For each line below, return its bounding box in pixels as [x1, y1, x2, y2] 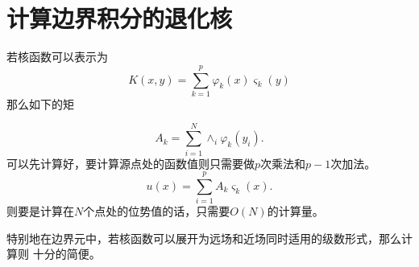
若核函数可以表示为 [6, 48, 108, 65]
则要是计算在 [6, 203, 74, 220]
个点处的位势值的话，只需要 [83, 203, 230, 220]
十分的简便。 [32, 245, 101, 262]
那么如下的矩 [6, 95, 74, 112]
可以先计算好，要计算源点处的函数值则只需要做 [6, 154, 255, 171]
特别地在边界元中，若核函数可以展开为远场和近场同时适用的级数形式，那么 [6, 229, 401, 246]
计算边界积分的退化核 [6, 2, 233, 35]
